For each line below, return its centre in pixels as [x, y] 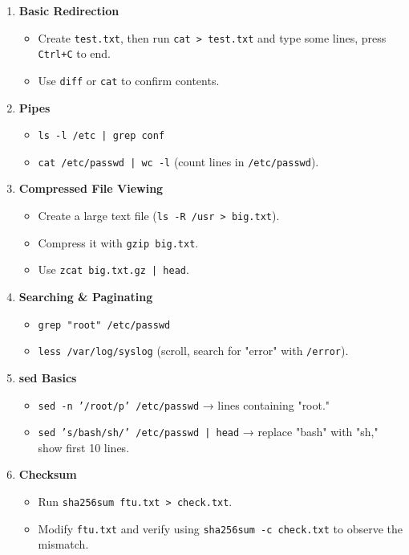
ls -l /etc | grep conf [101, 136]
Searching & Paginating [86, 297]
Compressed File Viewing [91, 188]
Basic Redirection [69, 10]
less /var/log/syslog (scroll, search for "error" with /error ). [193, 351]
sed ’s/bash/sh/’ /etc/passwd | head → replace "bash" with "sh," [208, 432]
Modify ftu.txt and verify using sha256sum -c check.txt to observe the [221, 528]
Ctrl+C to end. [74, 53]
